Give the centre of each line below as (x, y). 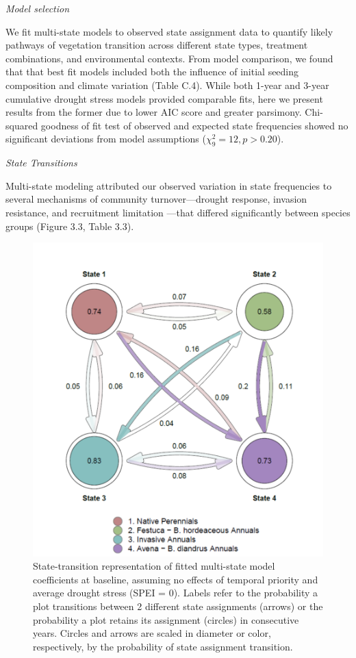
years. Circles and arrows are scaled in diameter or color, (152, 633)
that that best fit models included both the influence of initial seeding (152, 72)
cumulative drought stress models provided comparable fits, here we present (164, 98)
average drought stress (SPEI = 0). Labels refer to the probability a (176, 593)
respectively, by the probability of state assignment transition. (163, 646)
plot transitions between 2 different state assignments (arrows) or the (178, 606)
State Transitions (41, 163)
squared (22, 125)
